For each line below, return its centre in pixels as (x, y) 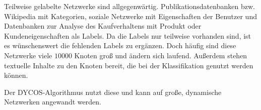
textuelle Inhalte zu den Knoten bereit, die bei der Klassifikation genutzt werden (129, 65)
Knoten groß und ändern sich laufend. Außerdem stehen (161, 55)
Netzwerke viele (28, 55)
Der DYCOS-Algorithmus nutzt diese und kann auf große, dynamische (113, 92)
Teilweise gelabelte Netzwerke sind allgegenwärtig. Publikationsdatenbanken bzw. (129, 6)
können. (16, 75)
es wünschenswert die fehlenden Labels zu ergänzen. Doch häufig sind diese (120, 45)
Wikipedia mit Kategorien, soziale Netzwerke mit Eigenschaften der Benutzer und (130, 16)
